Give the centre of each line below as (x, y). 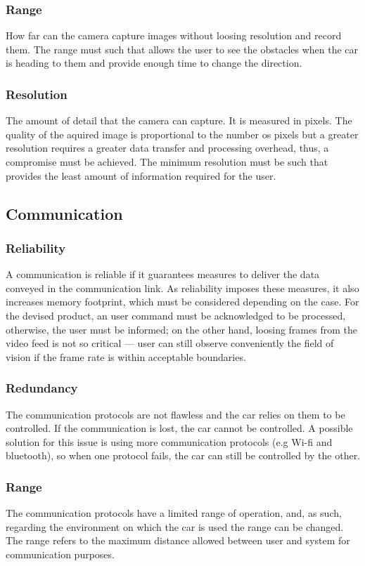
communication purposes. (60, 554)
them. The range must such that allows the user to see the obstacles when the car (182, 49)
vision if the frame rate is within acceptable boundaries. (126, 356)
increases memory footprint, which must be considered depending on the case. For (182, 302)
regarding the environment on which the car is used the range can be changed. (175, 526)
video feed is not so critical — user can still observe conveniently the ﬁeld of (170, 343)
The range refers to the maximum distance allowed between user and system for (178, 540)
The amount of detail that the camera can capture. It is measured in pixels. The (179, 120)
